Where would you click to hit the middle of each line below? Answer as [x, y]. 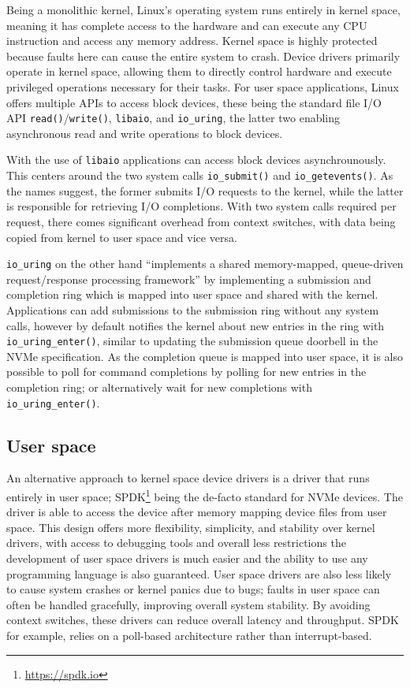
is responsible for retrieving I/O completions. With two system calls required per [201, 206]
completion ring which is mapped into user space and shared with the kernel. [192, 294]
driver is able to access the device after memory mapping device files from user [197, 512]
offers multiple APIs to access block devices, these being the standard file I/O [194, 102]
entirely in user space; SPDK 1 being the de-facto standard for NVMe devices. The [205, 495]
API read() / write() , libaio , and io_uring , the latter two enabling [173, 118]
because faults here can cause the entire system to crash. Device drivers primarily [203, 56]
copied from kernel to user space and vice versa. [122, 237]
